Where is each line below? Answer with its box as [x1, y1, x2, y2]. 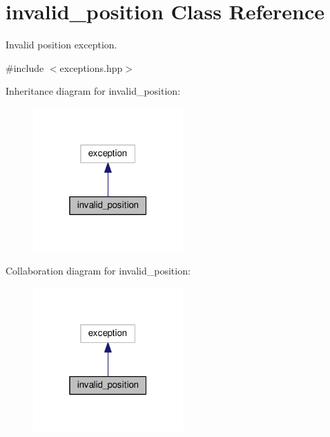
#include [6, 60, 44, 75]
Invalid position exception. [6, 37, 117, 52]
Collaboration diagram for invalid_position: [6, 263, 191, 278]
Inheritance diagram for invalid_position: [6, 84, 181, 98]
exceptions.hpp [59, 60, 123, 75]
